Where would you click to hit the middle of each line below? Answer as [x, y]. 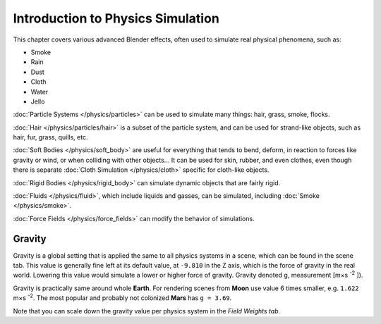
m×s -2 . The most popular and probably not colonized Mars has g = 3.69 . [122, 297]
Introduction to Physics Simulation [116, 18]
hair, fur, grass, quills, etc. [50, 137]
